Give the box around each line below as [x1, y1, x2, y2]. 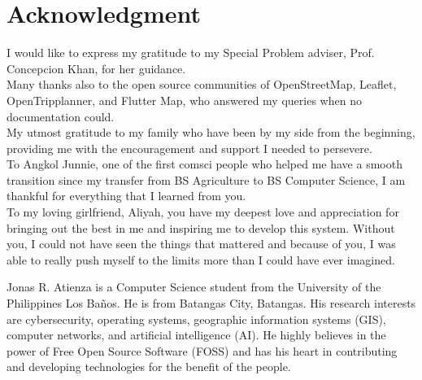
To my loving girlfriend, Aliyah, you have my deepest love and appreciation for [7, 203, 399, 221]
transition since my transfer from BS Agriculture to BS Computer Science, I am [7, 171, 406, 188]
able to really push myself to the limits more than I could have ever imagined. [7, 251, 395, 268]
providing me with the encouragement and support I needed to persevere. [7, 139, 372, 156]
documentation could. [7, 107, 115, 124]
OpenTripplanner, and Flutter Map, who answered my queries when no [7, 91, 362, 108]
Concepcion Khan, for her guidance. [7, 59, 186, 76]
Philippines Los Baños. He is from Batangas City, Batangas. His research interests [7, 295, 416, 312]
